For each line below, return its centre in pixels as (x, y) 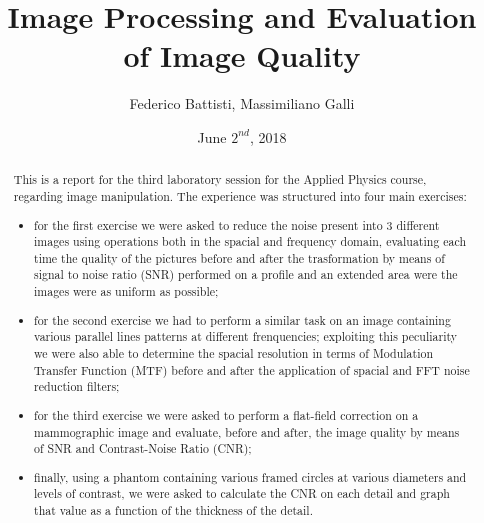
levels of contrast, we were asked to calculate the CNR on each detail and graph (242, 493)
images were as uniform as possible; (126, 291)
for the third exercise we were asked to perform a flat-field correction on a (226, 414)
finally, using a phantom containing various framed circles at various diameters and (250, 476)
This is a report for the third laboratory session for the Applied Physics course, (220, 179)
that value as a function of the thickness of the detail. (173, 510)
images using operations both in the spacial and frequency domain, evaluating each (250, 241)
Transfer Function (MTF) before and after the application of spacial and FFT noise (252, 369)
